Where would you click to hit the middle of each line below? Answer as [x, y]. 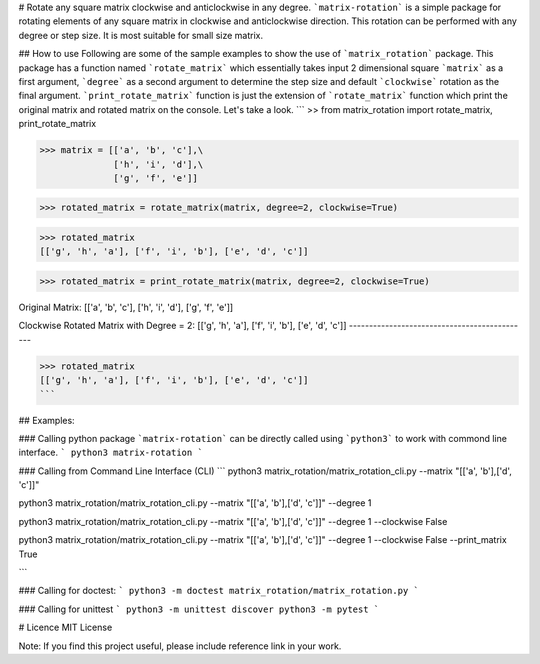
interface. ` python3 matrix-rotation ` [111, 452]
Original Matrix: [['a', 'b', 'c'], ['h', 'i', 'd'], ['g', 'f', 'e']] [126, 307]
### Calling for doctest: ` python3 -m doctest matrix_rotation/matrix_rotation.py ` [218, 591]
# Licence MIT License [65, 627]
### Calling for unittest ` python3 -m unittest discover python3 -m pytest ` [199, 609]
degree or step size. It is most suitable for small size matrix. [141, 35]
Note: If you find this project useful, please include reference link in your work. [180, 646]
